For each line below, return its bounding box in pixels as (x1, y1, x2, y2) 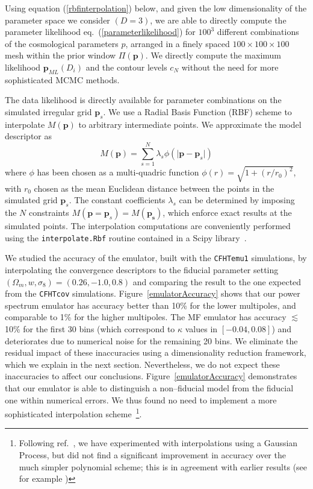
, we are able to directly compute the (150, 13, 287, 26)
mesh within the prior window (5, 49, 116, 62)
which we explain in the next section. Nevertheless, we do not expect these (5, 358, 280, 370)
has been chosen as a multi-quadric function (37, 166, 199, 178)
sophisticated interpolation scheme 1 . (5, 406, 142, 420)
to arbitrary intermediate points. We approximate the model (78, 118, 302, 130)
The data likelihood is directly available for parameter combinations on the (5, 93, 282, 106)
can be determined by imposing (179, 194, 295, 206)
